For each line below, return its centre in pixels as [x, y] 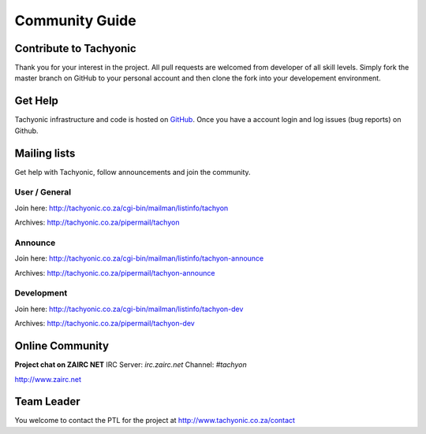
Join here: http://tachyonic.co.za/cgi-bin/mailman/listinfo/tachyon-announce [139, 258]
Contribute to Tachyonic [76, 48]
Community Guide [76, 20]
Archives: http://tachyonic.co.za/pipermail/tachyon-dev [105, 324]
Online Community [62, 346]
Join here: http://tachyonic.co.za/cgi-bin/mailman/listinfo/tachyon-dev [129, 309]
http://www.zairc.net [48, 379]
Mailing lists [45, 153]
